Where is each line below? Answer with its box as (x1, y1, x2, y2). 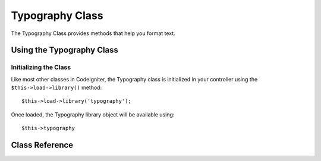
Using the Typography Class (11, 45, 119, 55)
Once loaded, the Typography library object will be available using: (11, 111, 175, 118)
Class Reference (11, 140, 74, 150)
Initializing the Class (11, 63, 71, 71)
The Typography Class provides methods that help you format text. (11, 30, 175, 37)
